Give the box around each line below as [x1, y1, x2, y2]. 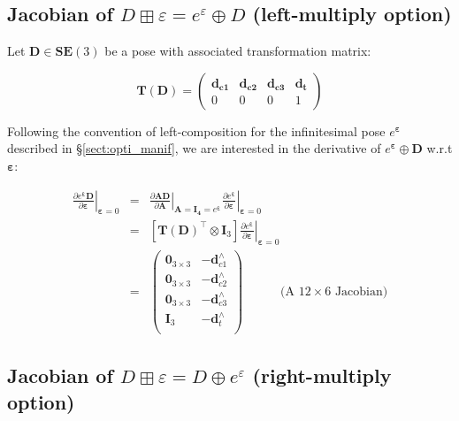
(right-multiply [252, 362, 392, 389]
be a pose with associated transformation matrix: [104, 42, 371, 60]
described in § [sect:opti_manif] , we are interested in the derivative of [7, 139, 381, 157]
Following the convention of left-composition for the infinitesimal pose [7, 121, 386, 140]
